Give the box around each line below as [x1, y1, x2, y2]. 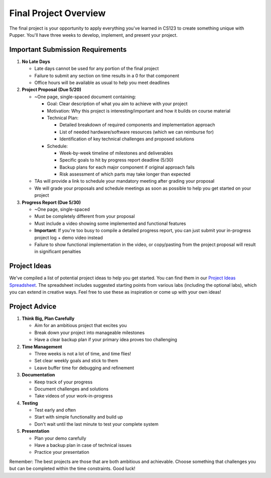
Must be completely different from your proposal [34, 213, 135, 219]
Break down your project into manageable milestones [34, 330, 145, 336]
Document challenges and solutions [34, 385, 109, 392]
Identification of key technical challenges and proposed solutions [59, 136, 194, 142]
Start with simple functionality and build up [34, 414, 123, 420]
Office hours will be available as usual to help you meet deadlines [34, 79, 170, 86]
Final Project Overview [9, 8, 106, 19]
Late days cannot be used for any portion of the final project [34, 65, 159, 71]
